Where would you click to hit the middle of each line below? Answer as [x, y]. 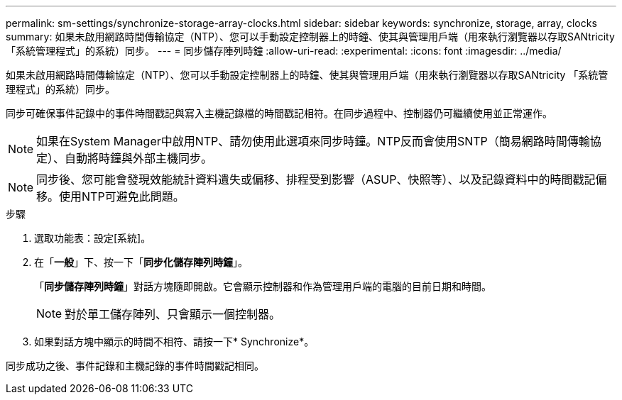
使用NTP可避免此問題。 [122, 196]
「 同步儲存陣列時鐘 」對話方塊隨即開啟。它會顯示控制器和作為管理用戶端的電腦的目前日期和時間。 [263, 286]
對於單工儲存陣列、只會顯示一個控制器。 [173, 314]
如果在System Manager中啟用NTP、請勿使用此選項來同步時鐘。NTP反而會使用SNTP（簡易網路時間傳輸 [313, 141]
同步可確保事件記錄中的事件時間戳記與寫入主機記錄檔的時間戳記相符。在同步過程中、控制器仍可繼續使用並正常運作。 [279, 113]
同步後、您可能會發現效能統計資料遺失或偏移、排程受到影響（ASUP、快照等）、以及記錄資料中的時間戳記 [316, 179]
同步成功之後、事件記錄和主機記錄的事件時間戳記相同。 [135, 366]
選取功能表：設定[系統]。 [93, 238]
